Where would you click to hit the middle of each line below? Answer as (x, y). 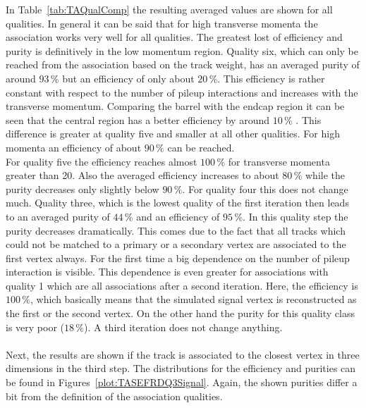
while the (325, 175)
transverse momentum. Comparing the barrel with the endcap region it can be (175, 106)
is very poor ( (35, 327)
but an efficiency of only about (128, 78)
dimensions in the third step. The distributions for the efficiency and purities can (181, 368)
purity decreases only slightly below (83, 188)
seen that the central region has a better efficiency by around (138, 119)
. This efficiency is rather (271, 78)
